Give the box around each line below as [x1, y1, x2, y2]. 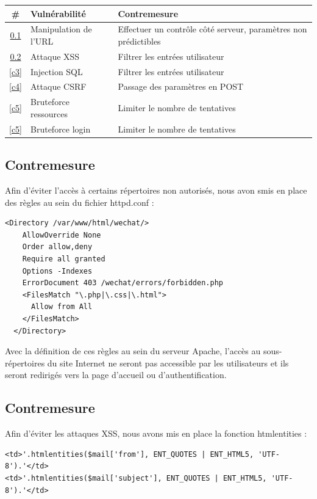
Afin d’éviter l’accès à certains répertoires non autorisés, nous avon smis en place [5, 184, 307, 197]
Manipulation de [30, 23, 92, 35]
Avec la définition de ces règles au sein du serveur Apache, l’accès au [5, 344, 261, 357]
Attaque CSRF [30, 80, 87, 93]
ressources [30, 107, 68, 120]
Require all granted [22, 255, 105, 264]
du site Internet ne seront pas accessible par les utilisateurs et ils [47, 356, 289, 369]
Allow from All [30, 302, 93, 311]
